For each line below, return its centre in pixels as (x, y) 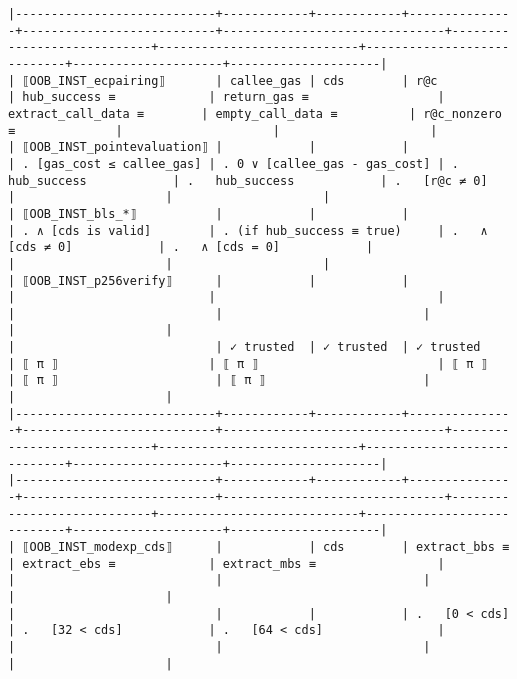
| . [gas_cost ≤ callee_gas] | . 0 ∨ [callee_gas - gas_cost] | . (234, 163)
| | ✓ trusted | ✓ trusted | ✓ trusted (244, 347)
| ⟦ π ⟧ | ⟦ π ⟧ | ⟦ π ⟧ (248, 363)
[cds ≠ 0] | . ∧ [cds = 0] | (191, 247)
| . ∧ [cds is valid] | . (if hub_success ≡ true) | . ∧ (248, 230)
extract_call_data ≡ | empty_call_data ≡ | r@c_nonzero (255, 113)
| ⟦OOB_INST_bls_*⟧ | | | (208, 213)
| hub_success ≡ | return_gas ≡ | (226, 97)
